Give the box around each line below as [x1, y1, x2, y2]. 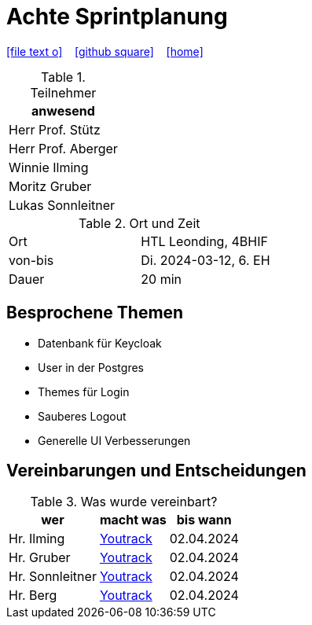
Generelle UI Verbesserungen [38, 433, 191, 447]
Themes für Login [38, 384, 130, 399]
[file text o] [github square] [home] [6, 44, 204, 58]
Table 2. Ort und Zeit [79, 215, 200, 231]
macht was [99, 512, 167, 528]
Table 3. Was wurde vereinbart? [30, 494, 218, 510]
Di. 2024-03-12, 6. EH [141, 252, 270, 268]
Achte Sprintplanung [6, 3, 228, 30]
